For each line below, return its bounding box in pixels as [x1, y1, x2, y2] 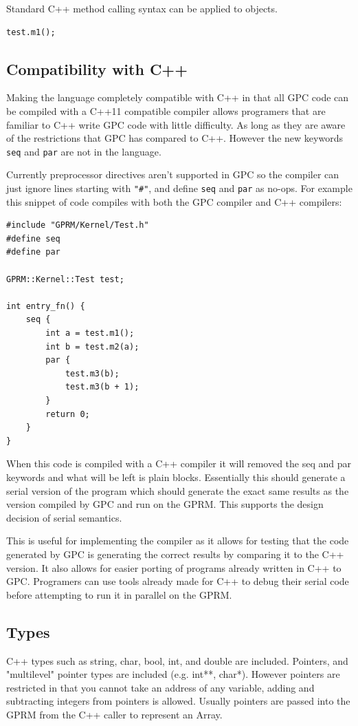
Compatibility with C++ [6, 58, 188, 79]
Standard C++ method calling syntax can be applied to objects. [6, 1, 278, 15]
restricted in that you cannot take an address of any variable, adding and [6, 680, 315, 694]
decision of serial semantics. [6, 510, 122, 524]
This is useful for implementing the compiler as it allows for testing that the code [6, 533, 349, 548]
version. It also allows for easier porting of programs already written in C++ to [6, 560, 342, 575]
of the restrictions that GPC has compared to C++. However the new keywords [6, 131, 343, 145]
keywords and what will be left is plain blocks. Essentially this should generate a [6, 469, 346, 484]
